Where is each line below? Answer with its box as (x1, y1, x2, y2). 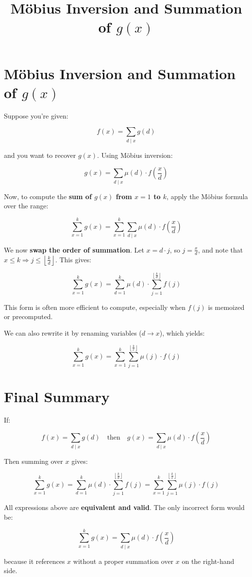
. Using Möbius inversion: (97, 150, 173, 160)
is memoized (208, 302, 245, 312)
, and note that (198, 244, 243, 255)
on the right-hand (182, 556, 235, 566)
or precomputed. (4, 311, 53, 322)
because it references (4, 556, 65, 566)
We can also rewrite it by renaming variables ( (4, 327, 142, 338)
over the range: (4, 201, 49, 211)
